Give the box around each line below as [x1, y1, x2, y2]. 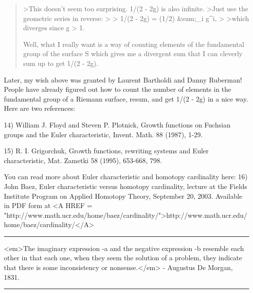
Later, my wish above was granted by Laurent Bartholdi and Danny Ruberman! [4, 74, 242, 84]
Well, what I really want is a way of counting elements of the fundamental [23, 39, 244, 49]
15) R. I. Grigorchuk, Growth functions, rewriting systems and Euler [4, 146, 209, 156]
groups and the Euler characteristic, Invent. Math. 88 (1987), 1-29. [4, 129, 203, 139]
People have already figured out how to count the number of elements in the [4, 84, 232, 94]
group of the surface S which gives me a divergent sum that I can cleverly [23, 48, 243, 59]
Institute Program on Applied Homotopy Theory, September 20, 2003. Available [4, 190, 243, 201]
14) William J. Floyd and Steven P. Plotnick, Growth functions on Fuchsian [4, 119, 231, 129]
